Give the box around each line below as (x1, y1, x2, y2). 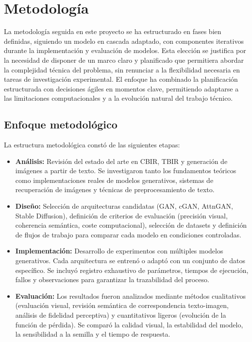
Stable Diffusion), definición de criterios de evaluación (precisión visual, (15, 210, 228, 220)
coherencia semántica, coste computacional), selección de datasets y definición (15, 220, 247, 230)
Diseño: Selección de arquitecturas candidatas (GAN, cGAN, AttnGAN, (15, 201, 233, 211)
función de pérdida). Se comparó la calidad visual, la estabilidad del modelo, (15, 319, 243, 329)
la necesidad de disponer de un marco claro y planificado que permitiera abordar (4, 54, 244, 65)
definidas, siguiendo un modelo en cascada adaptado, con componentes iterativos (4, 36, 244, 46)
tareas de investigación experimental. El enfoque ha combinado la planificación (4, 74, 238, 84)
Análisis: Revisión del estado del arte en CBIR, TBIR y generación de (15, 156, 228, 166)
